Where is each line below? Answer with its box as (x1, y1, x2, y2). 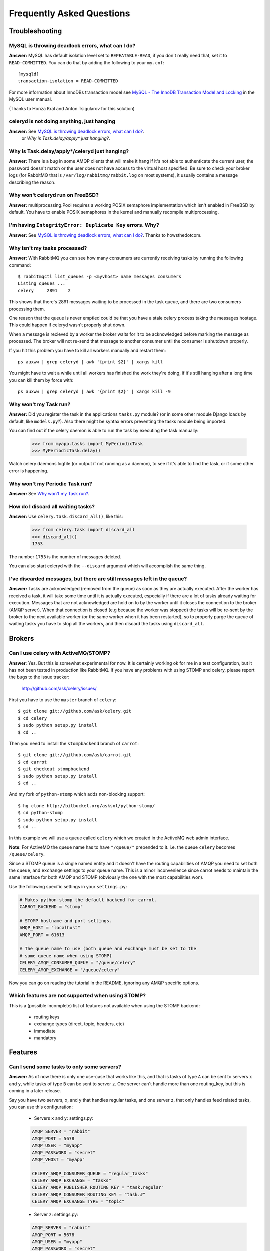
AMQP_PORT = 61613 (19, 932, 65, 938)
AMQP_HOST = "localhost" (19, 925, 81, 931)
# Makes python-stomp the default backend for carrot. (19, 897, 157, 903)
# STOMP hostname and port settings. (19, 918, 112, 923)
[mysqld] (18, 71, 39, 77)
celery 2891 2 (18, 288, 71, 293)
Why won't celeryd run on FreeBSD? (9, 192, 99, 199)
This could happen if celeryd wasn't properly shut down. (9, 322, 126, 328)
